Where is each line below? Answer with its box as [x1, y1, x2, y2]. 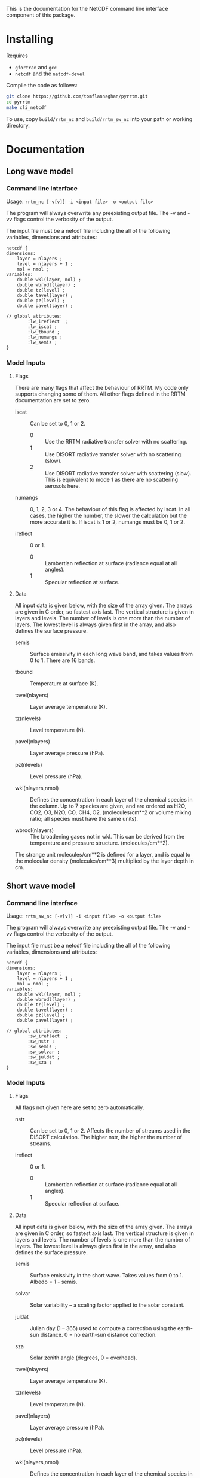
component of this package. [6, 11, 76, 19]
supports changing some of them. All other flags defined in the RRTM [14, 390, 186, 397]
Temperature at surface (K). [29, 679, 99, 687]
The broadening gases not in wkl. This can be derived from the [29, 833, 185, 840]
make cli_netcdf [6, 104, 47, 110]
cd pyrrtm [6, 99, 31, 105]
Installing [6, 32, 54, 46]
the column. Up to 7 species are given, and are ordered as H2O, [29, 802, 187, 809]
